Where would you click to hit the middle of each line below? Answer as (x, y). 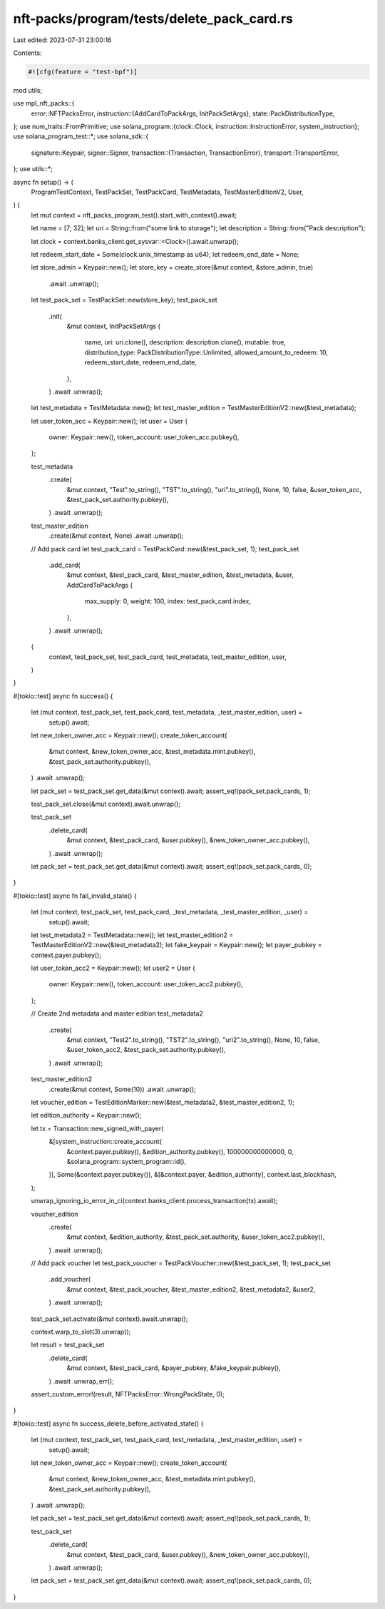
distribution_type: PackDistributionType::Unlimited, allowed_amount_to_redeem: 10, (206, 352)
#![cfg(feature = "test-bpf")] (83, 72)
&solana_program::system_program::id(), (127, 1161)
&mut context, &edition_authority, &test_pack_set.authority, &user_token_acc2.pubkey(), (196, 1237)
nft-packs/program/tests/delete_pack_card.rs (153, 19)
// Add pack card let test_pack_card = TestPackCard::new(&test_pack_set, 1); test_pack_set (165, 548)
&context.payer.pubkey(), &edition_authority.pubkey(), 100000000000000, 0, (180, 1151)
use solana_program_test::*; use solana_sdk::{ (81, 136)
